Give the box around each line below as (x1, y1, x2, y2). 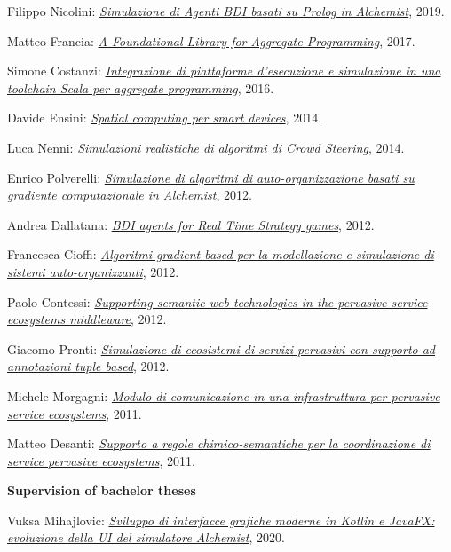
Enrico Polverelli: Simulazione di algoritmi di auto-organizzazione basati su (7, 168, 415, 186)
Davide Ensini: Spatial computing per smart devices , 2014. (7, 108, 322, 127)
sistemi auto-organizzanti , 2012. (7, 262, 179, 280)
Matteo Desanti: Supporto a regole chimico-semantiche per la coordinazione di (7, 434, 431, 453)
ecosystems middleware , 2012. (7, 310, 167, 328)
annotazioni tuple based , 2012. (7, 357, 170, 375)
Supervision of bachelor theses (7, 481, 196, 500)
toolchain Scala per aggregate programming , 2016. (7, 78, 274, 97)
